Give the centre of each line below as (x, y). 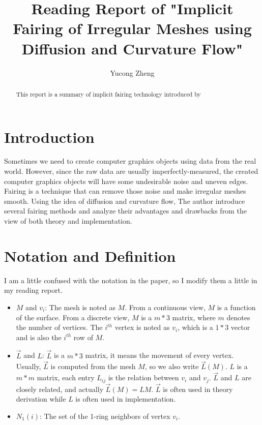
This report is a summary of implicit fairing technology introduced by (108, 94)
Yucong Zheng (132, 72)
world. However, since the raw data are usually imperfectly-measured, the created (131, 171)
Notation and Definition (90, 255)
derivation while (41, 399)
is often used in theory (198, 389)
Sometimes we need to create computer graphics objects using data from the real (130, 161)
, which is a (195, 327)
